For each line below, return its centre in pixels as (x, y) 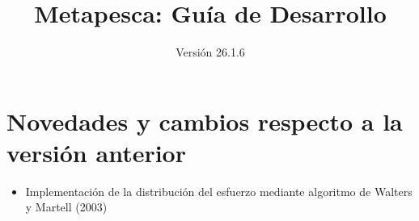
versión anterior (96, 152)
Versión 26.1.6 (210, 52)
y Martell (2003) (66, 207)
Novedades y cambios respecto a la (205, 121)
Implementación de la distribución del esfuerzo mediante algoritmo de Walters (219, 191)
